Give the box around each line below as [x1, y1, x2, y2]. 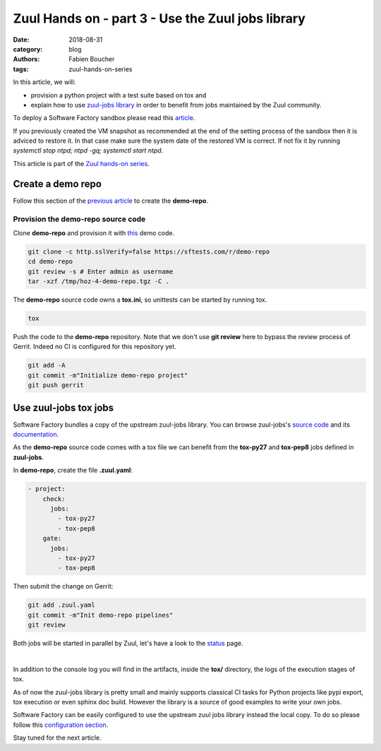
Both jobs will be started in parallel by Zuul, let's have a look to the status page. [13, 639, 243, 648]
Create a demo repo [13, 177, 102, 190]
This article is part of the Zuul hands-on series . [13, 159, 150, 167]
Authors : [13, 55, 40, 64]
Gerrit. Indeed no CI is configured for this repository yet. [13, 343, 176, 351]
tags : [13, 64, 29, 73]
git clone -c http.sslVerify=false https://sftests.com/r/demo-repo [28, 247, 270, 256]
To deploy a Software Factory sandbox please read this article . [13, 114, 195, 122]
